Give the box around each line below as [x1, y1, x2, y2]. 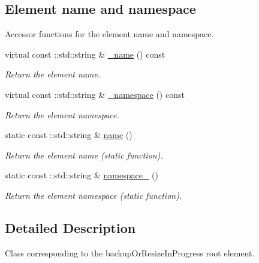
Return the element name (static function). [5, 148, 163, 161]
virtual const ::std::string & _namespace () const [5, 88, 185, 100]
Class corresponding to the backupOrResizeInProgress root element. [5, 246, 255, 259]
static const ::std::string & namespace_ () [5, 169, 158, 181]
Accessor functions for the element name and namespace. [5, 28, 214, 40]
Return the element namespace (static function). [5, 189, 182, 201]
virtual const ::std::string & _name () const [5, 47, 165, 60]
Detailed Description [5, 218, 136, 237]
